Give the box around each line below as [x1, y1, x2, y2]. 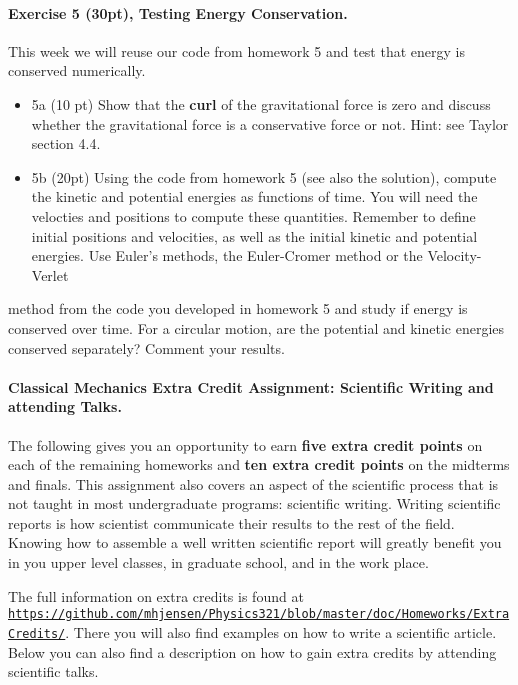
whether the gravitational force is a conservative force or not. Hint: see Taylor [31, 113, 509, 134]
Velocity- [427, 245, 482, 266]
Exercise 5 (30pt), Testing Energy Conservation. [8, 2, 348, 23]
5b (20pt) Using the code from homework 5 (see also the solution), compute [31, 166, 497, 187]
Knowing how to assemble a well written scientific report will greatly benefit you [8, 532, 502, 553]
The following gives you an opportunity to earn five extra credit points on [8, 434, 483, 455]
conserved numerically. [8, 60, 146, 81]
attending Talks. [8, 396, 122, 417]
